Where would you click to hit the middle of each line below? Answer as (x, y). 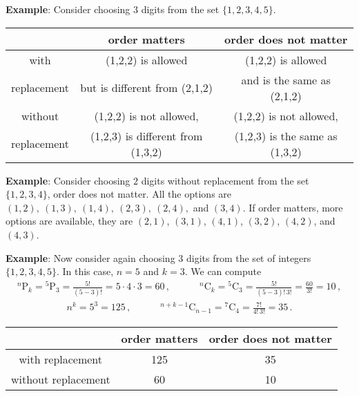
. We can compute (223, 271)
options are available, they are (69, 221)
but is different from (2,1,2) (147, 88)
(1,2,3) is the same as (286, 135)
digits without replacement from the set (225, 180)
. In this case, (85, 271)
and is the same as (286, 79)
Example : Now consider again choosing (90, 257)
